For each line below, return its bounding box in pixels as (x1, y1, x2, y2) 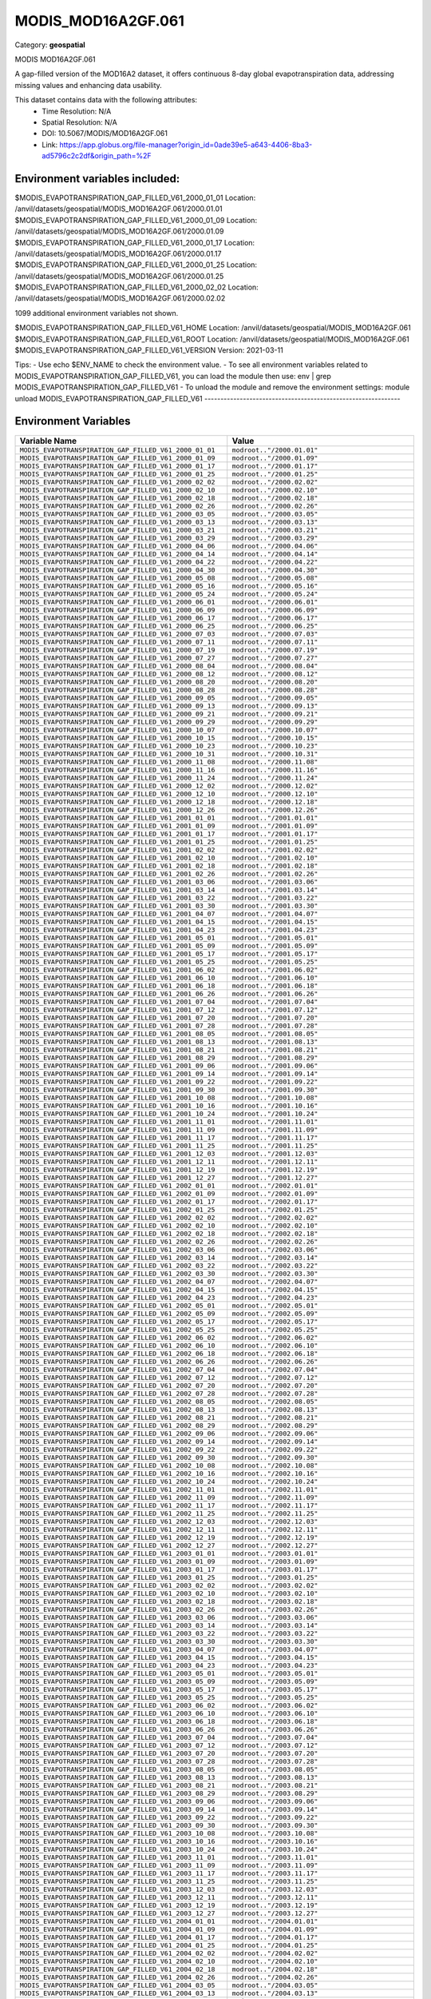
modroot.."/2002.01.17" (231, 1197, 318, 1206)
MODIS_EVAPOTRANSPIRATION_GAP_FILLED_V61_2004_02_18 (19, 1965, 215, 1973)
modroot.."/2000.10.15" (231, 733, 318, 742)
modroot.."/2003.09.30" (231, 1821, 318, 1829)
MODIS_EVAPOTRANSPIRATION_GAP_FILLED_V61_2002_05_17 (19, 1317, 215, 1326)
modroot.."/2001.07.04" (231, 997, 318, 1006)
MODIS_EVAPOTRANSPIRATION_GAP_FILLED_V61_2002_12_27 (19, 1541, 215, 1550)
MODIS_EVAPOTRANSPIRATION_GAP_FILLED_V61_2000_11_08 (19, 757, 215, 766)
